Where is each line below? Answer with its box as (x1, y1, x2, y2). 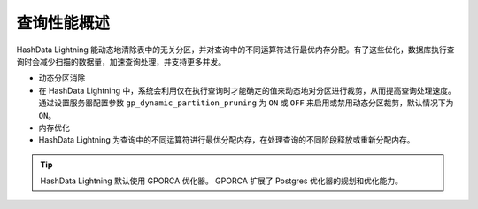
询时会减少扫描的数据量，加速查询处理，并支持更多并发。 (16, 56, 226, 66)
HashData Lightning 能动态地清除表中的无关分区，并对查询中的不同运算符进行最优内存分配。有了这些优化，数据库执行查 (16, 44, 455, 55)
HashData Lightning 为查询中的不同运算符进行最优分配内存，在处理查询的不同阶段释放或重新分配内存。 (38, 135, 415, 145)
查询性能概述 (16, 13, 111, 33)
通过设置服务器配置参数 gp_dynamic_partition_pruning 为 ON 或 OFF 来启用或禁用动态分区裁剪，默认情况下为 (38, 97, 454, 108)
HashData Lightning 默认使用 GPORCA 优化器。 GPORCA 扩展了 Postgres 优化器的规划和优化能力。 (40, 175, 403, 186)
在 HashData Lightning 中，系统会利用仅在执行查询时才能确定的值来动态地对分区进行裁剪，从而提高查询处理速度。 (38, 85, 456, 96)
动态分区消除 (38, 73, 86, 83)
